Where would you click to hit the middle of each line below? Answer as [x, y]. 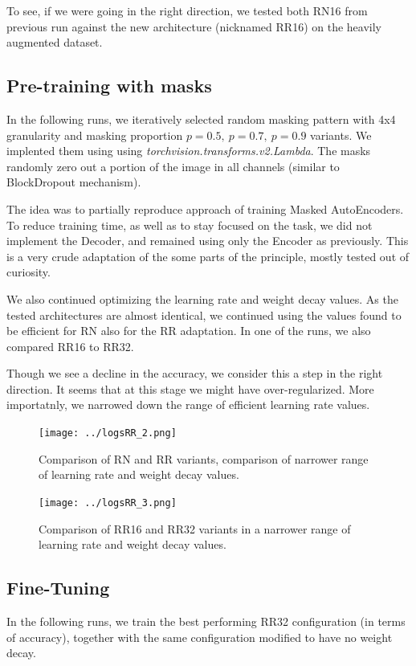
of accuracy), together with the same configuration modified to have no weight [200, 637]
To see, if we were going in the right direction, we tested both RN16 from [187, 10]
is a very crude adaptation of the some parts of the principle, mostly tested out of [208, 256]
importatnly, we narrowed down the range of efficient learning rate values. [188, 405]
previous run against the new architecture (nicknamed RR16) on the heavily [194, 26]
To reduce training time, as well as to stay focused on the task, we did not [190, 225]
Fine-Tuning [58, 588]
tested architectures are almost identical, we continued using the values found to [204, 315]
